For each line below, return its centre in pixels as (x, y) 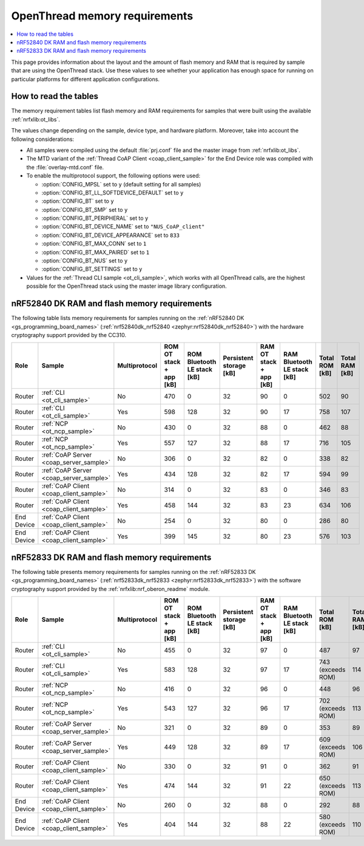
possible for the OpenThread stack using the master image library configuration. (126, 286)
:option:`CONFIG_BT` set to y (78, 201)
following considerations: (43, 139)
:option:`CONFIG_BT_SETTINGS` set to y (92, 269)
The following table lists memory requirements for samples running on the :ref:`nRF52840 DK (128, 318)
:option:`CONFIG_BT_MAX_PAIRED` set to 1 (96, 252)
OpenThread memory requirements (102, 16)
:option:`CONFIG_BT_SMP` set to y (85, 210)
